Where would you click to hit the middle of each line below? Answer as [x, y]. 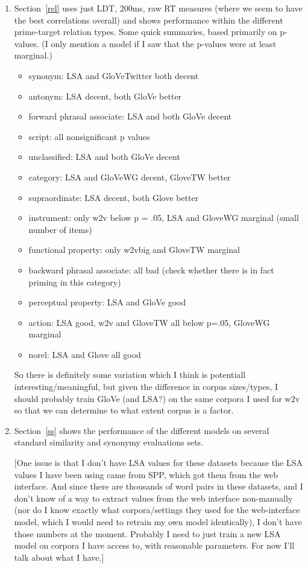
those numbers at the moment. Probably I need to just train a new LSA [147, 533]
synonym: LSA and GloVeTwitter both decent [114, 75]
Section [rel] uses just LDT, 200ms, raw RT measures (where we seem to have [158, 8]
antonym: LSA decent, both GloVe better [105, 96]
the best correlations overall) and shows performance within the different [149, 20]
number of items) [60, 229]
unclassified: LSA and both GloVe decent [104, 157]
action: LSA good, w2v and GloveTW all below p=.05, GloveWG [149, 322]
